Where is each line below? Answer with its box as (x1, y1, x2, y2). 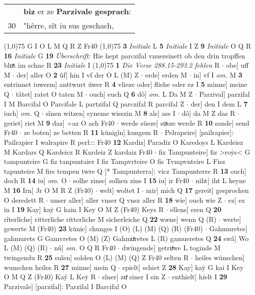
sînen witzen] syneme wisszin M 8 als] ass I (46, 108, 176, 118)
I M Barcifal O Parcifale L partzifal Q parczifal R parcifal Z (4, 98, 184, 108)
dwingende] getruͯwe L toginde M (122, 242, 221, 253)
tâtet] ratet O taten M (16, 88, 83, 99)
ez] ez (228, 194, 245, 205)
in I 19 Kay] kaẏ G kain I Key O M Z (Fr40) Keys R (4, 204, 164, 215)
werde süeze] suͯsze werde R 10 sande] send (121, 117, 250, 128)
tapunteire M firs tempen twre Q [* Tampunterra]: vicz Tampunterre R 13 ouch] (4, 165, 247, 176)
